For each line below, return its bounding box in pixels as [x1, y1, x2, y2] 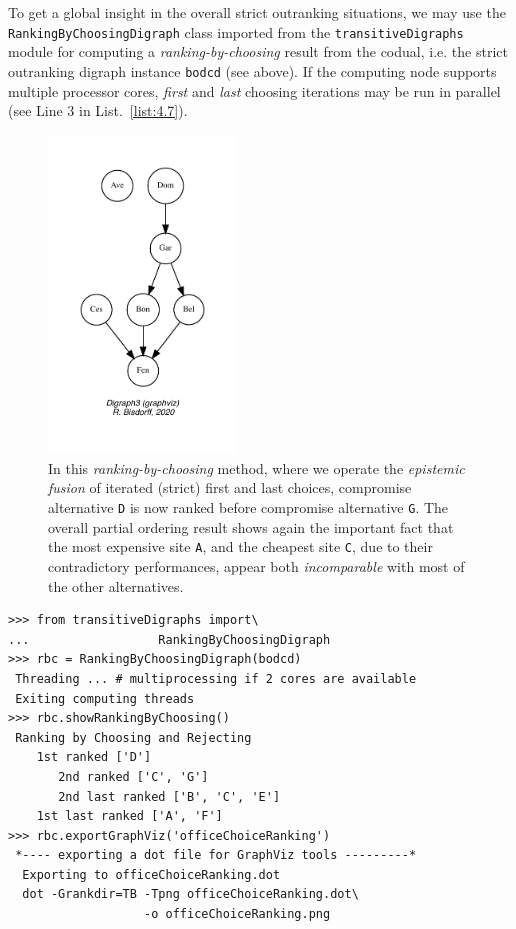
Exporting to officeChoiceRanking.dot [22, 867, 281, 882]
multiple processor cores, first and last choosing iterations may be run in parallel [8, 80, 501, 101]
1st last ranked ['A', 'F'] [36, 809, 223, 824]
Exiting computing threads [15, 691, 195, 706]
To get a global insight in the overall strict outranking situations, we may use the [8, 2, 506, 22]
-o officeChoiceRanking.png [144, 907, 331, 922]
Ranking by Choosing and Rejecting [15, 730, 252, 745]
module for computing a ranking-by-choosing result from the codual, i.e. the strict [8, 41, 508, 62]
